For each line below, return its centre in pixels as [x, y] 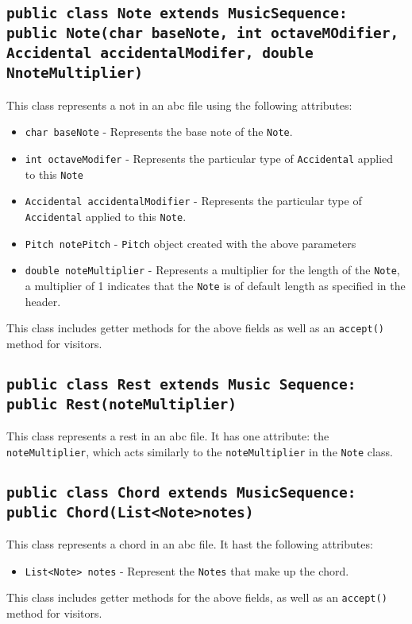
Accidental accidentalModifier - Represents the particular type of [193, 201]
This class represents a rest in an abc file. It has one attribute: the [168, 436]
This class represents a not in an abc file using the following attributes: [179, 105]
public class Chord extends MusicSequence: [181, 492]
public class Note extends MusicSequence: [177, 14]
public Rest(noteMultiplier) [122, 404]
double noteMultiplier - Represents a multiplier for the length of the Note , [212, 270]
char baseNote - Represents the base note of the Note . [159, 132]
